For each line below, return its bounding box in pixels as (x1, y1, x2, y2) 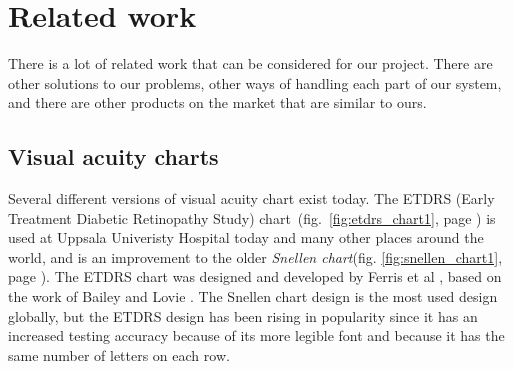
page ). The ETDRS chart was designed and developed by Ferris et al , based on (8, 266, 502, 287)
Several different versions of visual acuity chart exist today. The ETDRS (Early (8, 188, 495, 209)
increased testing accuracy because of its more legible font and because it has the (8, 325, 505, 346)
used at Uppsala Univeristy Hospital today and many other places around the (8, 227, 484, 248)
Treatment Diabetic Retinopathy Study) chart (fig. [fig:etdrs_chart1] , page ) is (8, 207, 496, 228)
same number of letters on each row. (8, 344, 230, 365)
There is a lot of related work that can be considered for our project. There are (8, 53, 493, 74)
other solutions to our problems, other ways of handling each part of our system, (8, 72, 502, 93)
